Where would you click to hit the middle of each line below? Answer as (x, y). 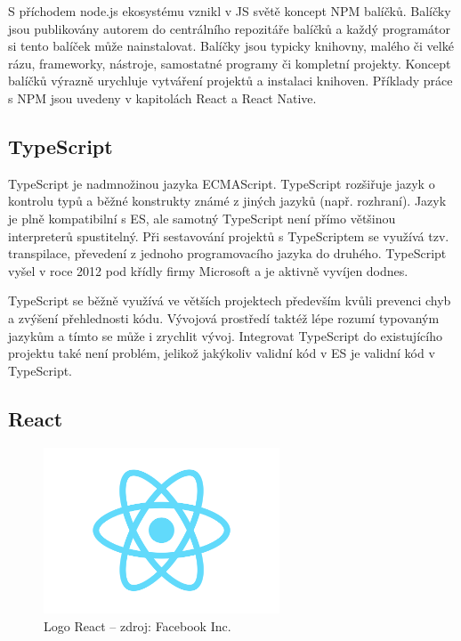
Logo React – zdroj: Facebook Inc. (137, 625)
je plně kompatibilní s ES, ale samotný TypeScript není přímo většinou (202, 218)
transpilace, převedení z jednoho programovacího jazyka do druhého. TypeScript (227, 253)
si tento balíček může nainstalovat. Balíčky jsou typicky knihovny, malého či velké (231, 46)
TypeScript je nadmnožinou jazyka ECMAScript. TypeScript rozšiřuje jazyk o (222, 183)
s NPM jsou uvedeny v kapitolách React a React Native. (162, 97)
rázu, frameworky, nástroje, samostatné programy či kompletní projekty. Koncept (230, 63)
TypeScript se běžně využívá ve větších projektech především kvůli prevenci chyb (230, 300)
